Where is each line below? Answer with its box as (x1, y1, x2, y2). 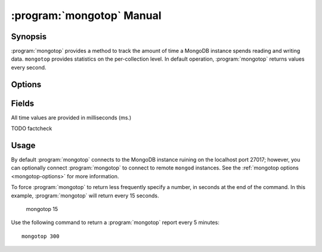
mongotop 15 (26, 206, 58, 213)
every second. (11, 64, 47, 71)
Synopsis (11, 31, 47, 42)
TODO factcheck (11, 125, 52, 132)
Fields (11, 98, 35, 108)
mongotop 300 (21, 232, 60, 240)
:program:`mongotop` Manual (11, 9, 162, 22)
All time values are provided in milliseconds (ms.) (11, 114, 132, 121)
